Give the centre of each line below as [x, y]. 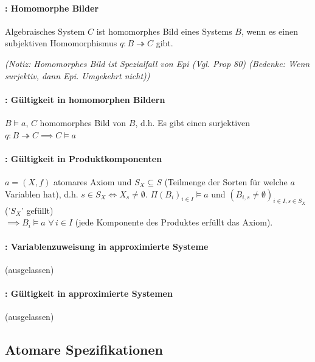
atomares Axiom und [92, 181]
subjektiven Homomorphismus [61, 43]
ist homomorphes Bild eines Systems [164, 31]
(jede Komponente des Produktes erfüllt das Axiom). [174, 222]
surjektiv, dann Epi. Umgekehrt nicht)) [78, 75]
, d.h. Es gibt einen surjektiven [193, 122]
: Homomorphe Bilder [52, 8]
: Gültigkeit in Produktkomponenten [84, 158]
